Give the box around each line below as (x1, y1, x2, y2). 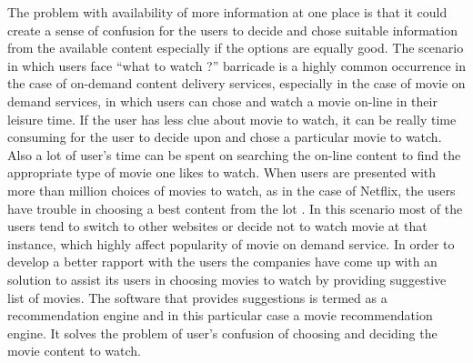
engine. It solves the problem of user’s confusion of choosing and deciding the (7, 323, 438, 342)
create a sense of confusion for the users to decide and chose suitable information (7, 20, 458, 39)
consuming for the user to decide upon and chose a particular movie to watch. (7, 127, 442, 146)
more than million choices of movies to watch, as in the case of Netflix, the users (7, 180, 456, 199)
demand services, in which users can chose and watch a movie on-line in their (7, 91, 438, 110)
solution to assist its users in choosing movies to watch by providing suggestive (7, 269, 447, 288)
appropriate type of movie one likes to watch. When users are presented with (7, 163, 437, 182)
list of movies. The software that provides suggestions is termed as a (7, 287, 387, 307)
